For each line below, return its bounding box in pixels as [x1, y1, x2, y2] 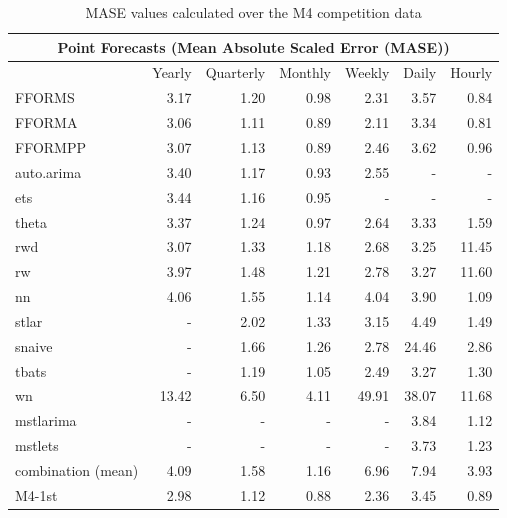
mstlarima [15, 410, 77, 431]
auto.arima [15, 161, 82, 182]
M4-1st [15, 484, 58, 505]
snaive [15, 335, 53, 356]
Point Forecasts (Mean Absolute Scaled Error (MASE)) [57, 36, 450, 57]
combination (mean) [15, 459, 139, 480]
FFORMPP [15, 136, 86, 157]
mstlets [15, 435, 59, 456]
